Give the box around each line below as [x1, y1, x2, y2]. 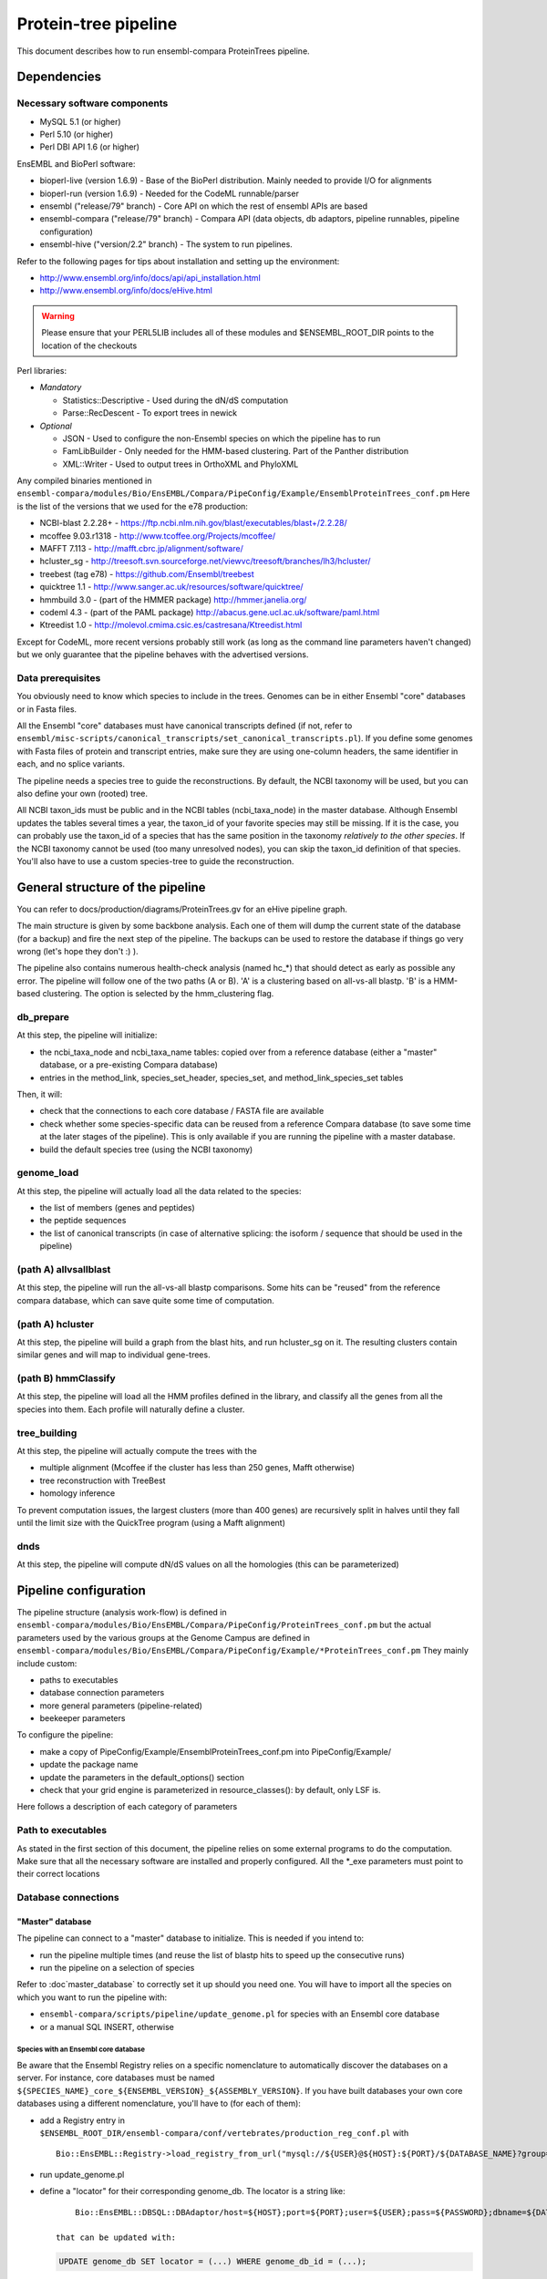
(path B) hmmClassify [16, 1372, 116, 1385]
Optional [39, 420, 72, 431]
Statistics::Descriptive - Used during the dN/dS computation [62, 395, 289, 406]
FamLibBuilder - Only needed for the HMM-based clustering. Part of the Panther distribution [62, 446, 409, 457]
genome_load [16, 1167, 79, 1180]
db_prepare [16, 1011, 70, 1023]
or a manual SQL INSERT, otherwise [39, 2021, 175, 2032]
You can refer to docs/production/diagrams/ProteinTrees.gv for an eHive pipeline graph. [16, 903, 348, 914]
